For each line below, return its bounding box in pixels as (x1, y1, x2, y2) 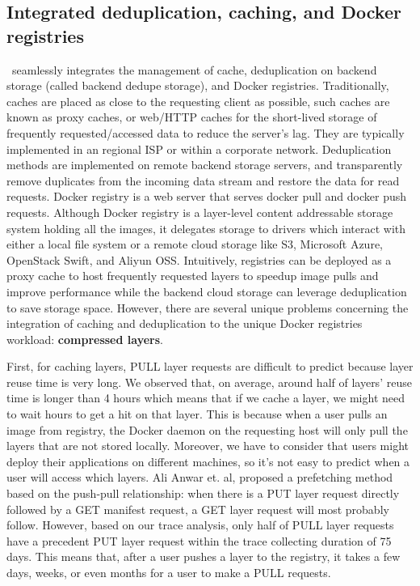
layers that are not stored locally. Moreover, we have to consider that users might (6, 437, 409, 454)
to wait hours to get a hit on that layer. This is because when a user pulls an (6, 406, 388, 423)
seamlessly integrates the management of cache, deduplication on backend (11, 61, 377, 78)
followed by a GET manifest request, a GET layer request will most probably (6, 500, 389, 517)
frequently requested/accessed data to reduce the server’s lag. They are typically (6, 124, 405, 141)
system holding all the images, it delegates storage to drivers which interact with (6, 219, 406, 236)
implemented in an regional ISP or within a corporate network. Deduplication (6, 140, 392, 157)
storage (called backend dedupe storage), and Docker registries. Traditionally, (6, 77, 389, 94)
